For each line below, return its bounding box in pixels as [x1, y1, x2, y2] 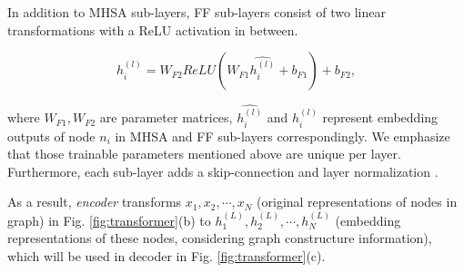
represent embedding [322, 108, 439, 127]
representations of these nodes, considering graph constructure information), [7, 228, 432, 248]
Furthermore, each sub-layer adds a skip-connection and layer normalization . [7, 161, 439, 180]
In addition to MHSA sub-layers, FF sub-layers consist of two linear [7, 3, 386, 21]
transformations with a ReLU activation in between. [7, 20, 298, 39]
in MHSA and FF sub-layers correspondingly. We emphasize [115, 126, 450, 145]
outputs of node [7, 126, 96, 145]
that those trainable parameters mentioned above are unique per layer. [7, 144, 401, 163]
